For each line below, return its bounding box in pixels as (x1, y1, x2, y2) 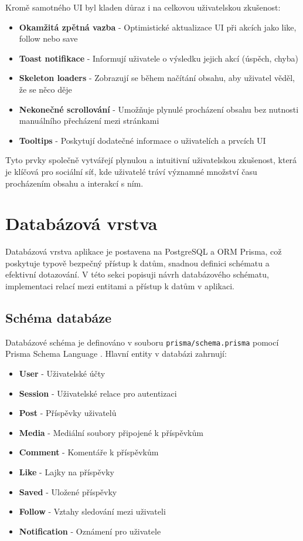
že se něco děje (19, 83, 72, 95)
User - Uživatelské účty (19, 367, 105, 380)
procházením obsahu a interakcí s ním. (5, 177, 144, 189)
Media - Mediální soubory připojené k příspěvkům (19, 426, 203, 438)
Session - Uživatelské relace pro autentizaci (19, 387, 177, 399)
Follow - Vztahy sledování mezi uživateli (19, 505, 166, 518)
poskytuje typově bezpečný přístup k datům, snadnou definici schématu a (5, 256, 270, 269)
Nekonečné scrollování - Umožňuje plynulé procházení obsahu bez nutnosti (19, 103, 299, 115)
